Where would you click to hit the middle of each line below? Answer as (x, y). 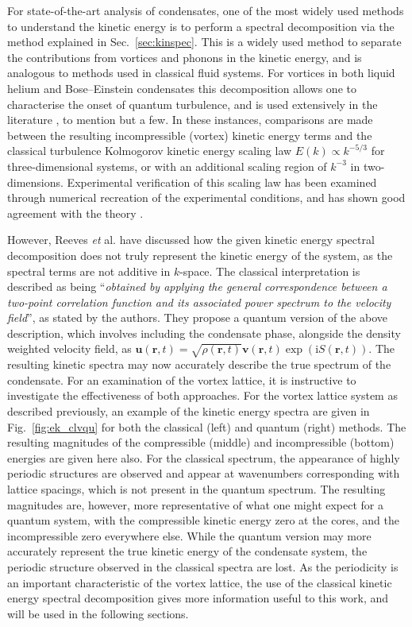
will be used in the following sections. (98, 613)
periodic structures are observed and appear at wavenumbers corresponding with (204, 473)
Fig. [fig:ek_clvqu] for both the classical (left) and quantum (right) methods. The (207, 426)
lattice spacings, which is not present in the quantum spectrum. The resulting (196, 488)
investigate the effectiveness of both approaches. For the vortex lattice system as (202, 395)
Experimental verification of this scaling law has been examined (222, 182)
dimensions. (35, 182)
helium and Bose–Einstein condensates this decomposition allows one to (182, 88)
